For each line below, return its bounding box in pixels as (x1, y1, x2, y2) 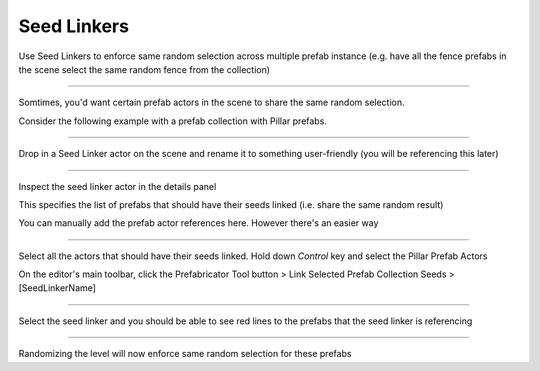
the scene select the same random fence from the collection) (18, 63, 270, 75)
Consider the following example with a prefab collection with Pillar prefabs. (18, 115, 327, 127)
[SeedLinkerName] (18, 282, 97, 294)
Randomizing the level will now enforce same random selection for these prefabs (18, 348, 352, 360)
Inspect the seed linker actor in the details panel (18, 180, 217, 192)
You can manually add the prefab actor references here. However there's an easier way (18, 217, 379, 229)
